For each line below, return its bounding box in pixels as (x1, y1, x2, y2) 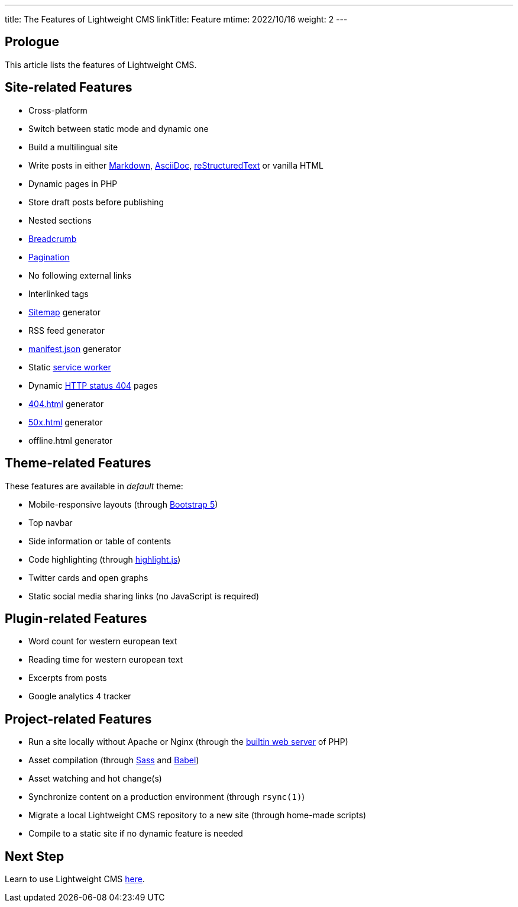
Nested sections (28, 215, 92, 225)
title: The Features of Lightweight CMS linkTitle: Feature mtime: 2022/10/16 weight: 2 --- (5, 14, 348, 24)
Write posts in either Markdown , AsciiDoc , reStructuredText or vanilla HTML (28, 160, 323, 170)
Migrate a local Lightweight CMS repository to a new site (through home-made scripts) (28, 810, 367, 821)
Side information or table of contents (28, 535, 171, 546)
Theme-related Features (5, 456, 151, 471)
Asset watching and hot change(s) (28, 773, 162, 784)
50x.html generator (28, 417, 103, 427)
